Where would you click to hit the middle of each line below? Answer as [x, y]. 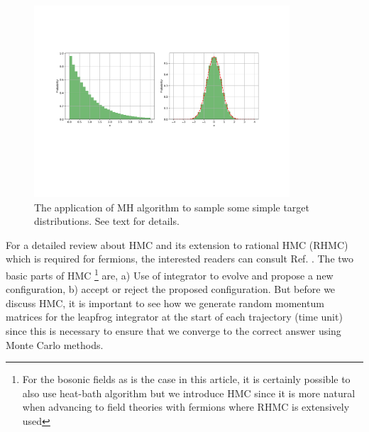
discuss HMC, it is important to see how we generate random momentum [165, 303]
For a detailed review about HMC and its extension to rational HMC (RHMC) [177, 244]
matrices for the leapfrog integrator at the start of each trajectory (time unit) [174, 317]
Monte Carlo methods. [55, 344]
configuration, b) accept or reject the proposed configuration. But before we [171, 289]
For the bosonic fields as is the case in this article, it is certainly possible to [186, 379]
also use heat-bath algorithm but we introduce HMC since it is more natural [189, 393]
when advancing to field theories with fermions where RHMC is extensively [186, 407]
